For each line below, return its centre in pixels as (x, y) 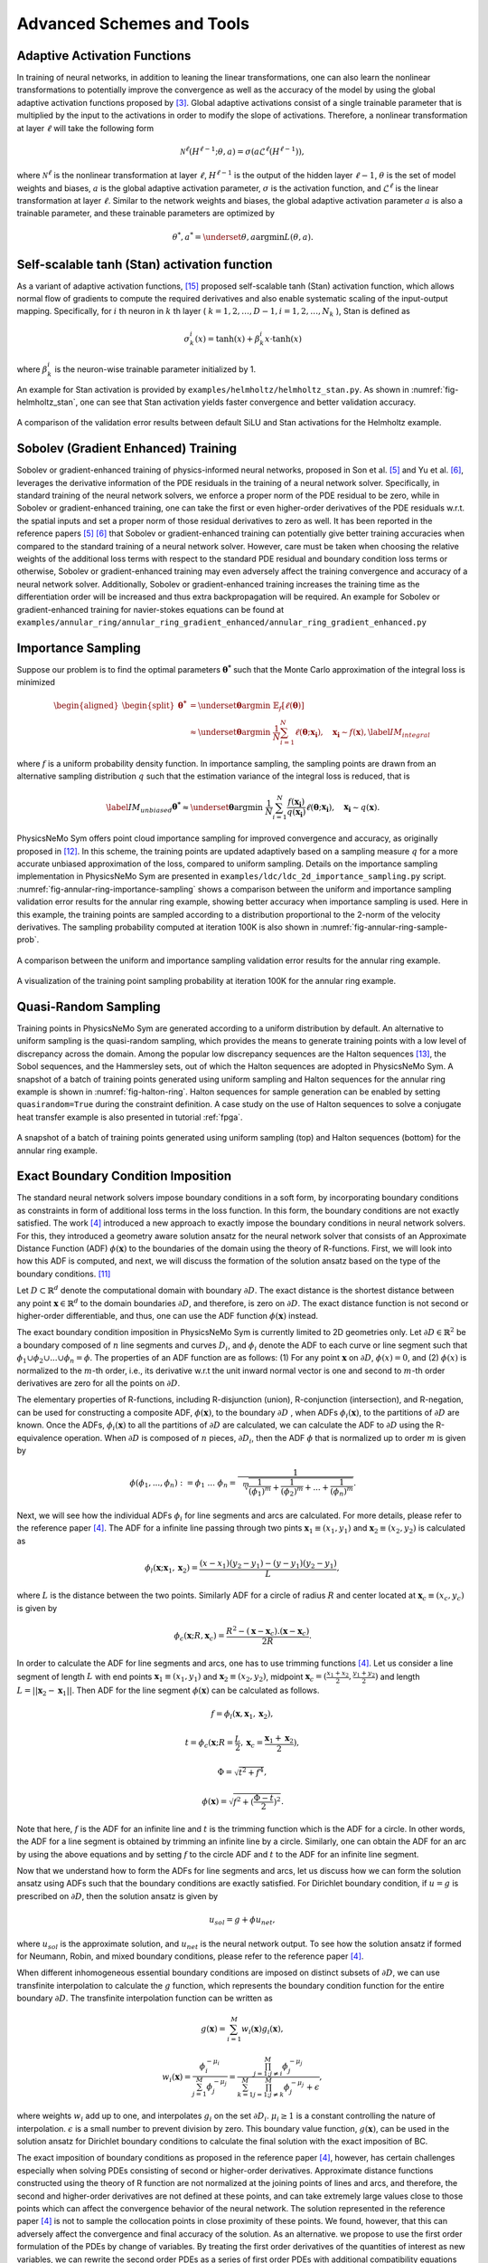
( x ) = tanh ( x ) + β (228, 339)
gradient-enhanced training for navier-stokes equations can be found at (150, 609)
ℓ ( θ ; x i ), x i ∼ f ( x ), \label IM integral (362, 733)
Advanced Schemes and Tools (133, 24)
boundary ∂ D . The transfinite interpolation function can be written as (145, 1998)
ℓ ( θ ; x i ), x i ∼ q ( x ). (343, 808)
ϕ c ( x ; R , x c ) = (199, 1637)
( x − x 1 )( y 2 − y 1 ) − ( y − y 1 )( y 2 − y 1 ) (268, 1564)
